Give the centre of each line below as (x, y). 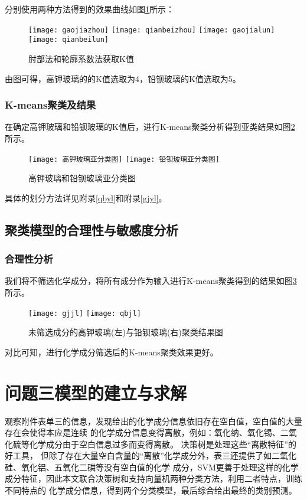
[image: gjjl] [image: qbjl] (85, 313)
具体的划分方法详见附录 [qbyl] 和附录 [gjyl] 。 (86, 197)
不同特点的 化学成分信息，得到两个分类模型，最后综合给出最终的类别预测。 (151, 490)
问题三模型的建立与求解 (96, 392)
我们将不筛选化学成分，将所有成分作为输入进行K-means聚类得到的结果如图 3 (151, 281)
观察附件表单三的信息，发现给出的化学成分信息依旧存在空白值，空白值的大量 (153, 421)
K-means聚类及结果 (50, 105)
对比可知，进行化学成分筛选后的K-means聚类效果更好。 (112, 352)
